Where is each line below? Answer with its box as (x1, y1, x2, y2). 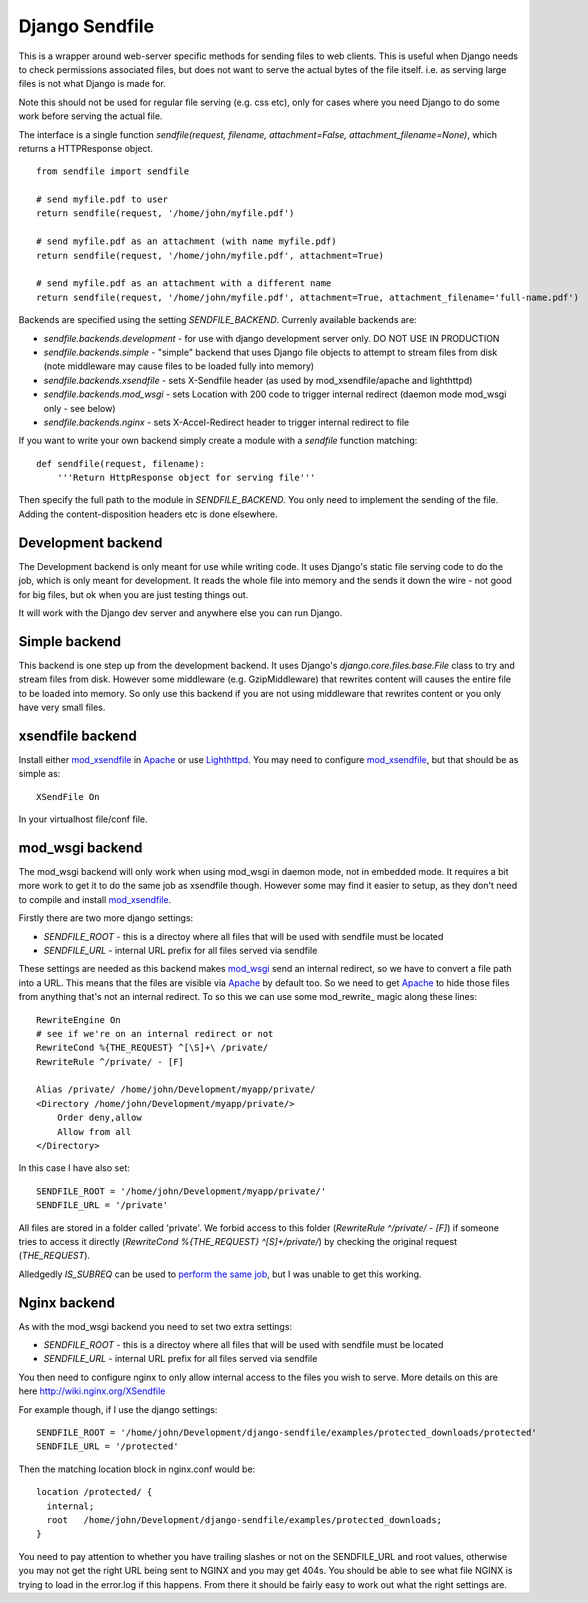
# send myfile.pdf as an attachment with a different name (36, 278, 332, 289)
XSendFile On (36, 791, 100, 802)
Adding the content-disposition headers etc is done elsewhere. (18, 508, 279, 520)
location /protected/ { (36, 1486, 153, 1498)
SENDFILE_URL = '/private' (36, 1200, 169, 1211)
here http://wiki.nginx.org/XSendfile (18, 1385, 166, 1397)
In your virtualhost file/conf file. (18, 813, 148, 825)
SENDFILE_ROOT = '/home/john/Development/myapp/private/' (36, 1185, 327, 1197)
